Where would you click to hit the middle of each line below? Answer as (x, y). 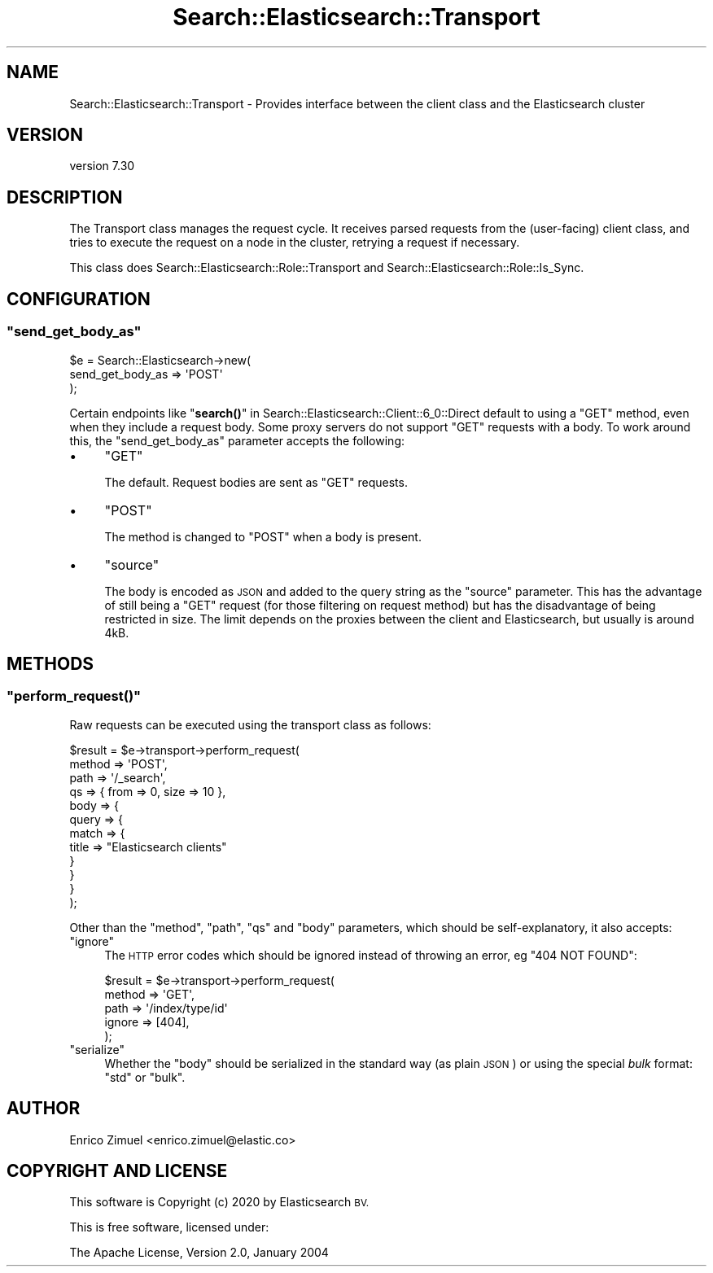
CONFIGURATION (79, 299)
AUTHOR (44, 1109)
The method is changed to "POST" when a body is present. (263, 536)
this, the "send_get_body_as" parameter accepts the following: (237, 440)
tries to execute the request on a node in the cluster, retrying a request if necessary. (295, 243)
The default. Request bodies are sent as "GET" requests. (256, 482)
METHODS (50, 663)
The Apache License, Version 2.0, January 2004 (199, 1253)
